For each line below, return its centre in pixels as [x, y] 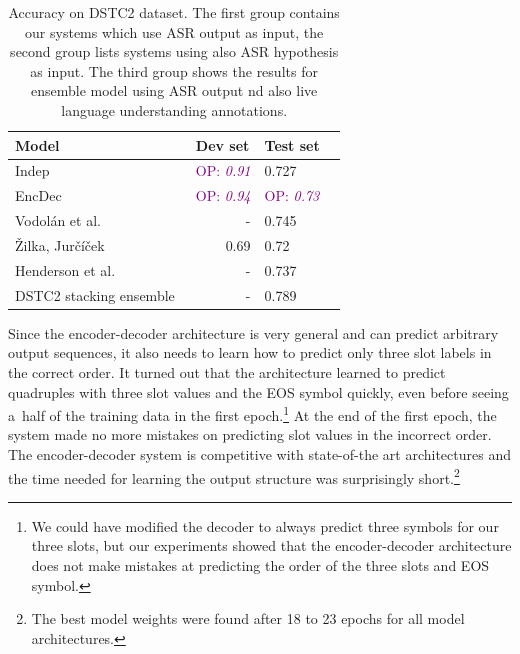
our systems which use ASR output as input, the [174, 31]
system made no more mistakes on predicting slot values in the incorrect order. [250, 434]
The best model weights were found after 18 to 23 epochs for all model [248, 618]
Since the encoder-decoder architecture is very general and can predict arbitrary [253, 332]
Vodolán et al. [58, 220]
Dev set [222, 144]
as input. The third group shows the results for [174, 70]
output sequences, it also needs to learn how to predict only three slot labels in [250, 352]
